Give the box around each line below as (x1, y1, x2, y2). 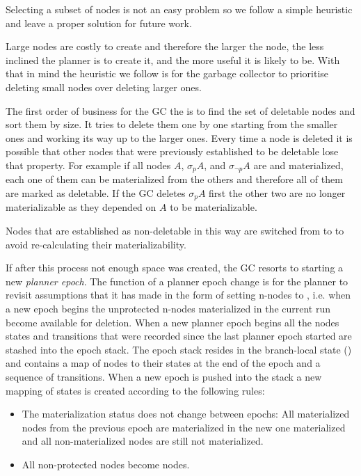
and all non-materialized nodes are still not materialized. (22, 434, 264, 448)
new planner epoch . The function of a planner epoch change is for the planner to (6, 273, 348, 288)
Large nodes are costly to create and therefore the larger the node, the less (6, 39, 324, 54)
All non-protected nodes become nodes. (22, 457, 190, 471)
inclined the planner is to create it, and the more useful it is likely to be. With (6, 52, 340, 67)
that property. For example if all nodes (6, 157, 171, 172)
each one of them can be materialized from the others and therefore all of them (6, 172, 343, 187)
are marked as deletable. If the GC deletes (6, 185, 186, 200)
